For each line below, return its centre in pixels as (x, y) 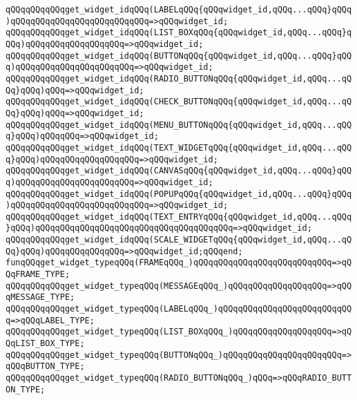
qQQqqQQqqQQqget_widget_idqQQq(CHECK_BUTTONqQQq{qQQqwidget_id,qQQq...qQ (179, 102)
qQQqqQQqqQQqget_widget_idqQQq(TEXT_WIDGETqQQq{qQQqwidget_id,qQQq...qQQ (179, 147)
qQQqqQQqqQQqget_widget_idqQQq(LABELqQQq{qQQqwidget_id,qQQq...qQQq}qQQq (179, 10)
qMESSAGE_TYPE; (40, 297)
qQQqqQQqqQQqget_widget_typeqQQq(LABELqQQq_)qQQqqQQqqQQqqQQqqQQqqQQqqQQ (179, 309)
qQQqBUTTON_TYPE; (45, 366)
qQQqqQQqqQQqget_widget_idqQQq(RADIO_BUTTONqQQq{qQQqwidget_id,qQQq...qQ (179, 78)
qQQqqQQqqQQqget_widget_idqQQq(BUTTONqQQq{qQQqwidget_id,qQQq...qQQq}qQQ (179, 56)
